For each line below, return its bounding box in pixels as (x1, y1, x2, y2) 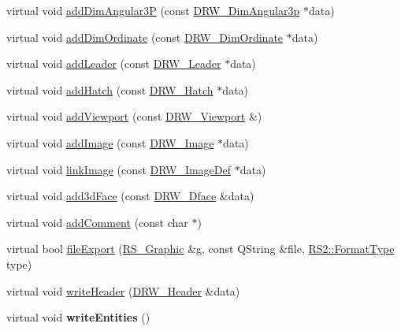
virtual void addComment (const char (6, 214, 188, 230)
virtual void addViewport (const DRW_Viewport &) (6, 108, 262, 125)
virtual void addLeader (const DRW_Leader (6, 55, 221, 72)
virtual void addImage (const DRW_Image (6, 134, 214, 151)
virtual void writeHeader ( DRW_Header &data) (6, 282, 240, 299)
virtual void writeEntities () (6, 309, 150, 325)
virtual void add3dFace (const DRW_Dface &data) (6, 188, 254, 204)
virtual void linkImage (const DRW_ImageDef (6, 161, 232, 177)
